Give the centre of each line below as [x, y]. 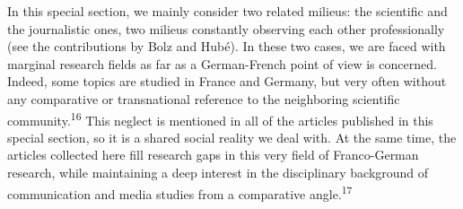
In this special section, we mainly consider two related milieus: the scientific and [227, 11]
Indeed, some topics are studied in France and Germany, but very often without [227, 81]
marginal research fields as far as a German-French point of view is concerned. [222, 63]
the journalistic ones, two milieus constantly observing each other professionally [226, 28]
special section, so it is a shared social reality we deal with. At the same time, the [232, 137]
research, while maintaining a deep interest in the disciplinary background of [218, 172]
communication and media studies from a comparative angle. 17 [180, 192]
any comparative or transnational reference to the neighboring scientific [204, 98]
